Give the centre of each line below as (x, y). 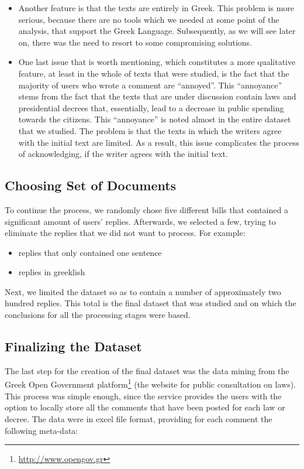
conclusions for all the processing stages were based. (98, 315)
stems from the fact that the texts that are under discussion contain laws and (157, 96)
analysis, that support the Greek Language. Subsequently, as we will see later (157, 31)
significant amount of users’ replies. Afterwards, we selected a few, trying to (140, 221)
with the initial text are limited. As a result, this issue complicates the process (159, 142)
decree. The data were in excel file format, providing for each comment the (139, 418)
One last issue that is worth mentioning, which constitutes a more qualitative (157, 62)
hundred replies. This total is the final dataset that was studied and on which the (151, 303)
